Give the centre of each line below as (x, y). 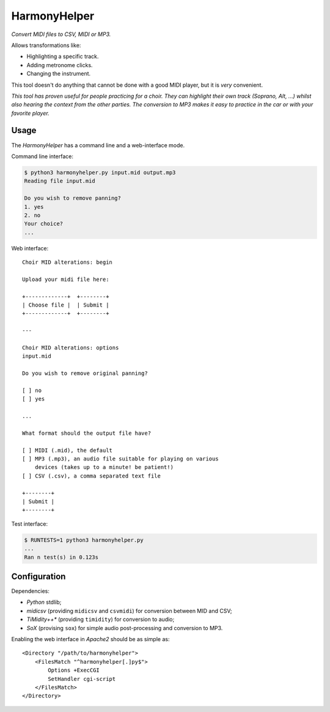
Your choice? (44, 224)
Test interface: (30, 524)
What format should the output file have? (87, 433)
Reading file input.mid (60, 181)
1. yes (34, 207)
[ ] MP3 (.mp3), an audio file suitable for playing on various (121, 459)
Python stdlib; (44, 602)
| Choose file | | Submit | (66, 305)
